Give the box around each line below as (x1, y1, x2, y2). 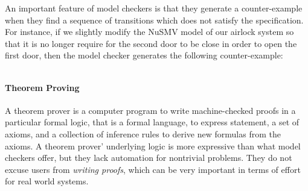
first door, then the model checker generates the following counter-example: (5, 49, 283, 61)
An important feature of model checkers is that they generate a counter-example (5, 2, 303, 14)
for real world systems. (5, 175, 89, 187)
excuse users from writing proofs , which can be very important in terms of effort (5, 163, 301, 175)
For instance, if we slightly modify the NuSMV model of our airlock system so (5, 25, 294, 38)
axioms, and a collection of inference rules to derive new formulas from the (5, 127, 281, 140)
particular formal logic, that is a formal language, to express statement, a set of (5, 116, 300, 128)
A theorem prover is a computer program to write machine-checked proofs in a (5, 104, 296, 116)
